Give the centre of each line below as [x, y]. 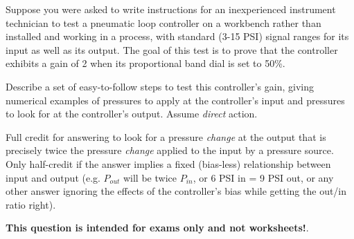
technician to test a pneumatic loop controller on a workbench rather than [163, 22]
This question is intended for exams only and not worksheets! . [157, 228]
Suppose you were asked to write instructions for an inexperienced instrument [171, 9]
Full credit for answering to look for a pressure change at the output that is [166, 136]
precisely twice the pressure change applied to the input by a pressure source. [170, 150]
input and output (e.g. [53, 177]
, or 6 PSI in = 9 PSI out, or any [263, 177]
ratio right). [31, 204]
